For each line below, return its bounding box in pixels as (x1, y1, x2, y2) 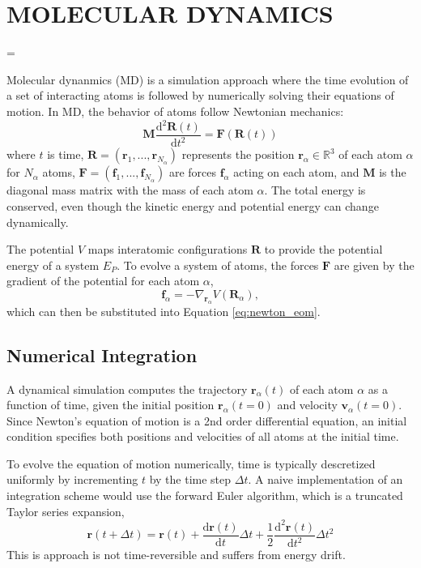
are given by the (334, 256, 415, 273)
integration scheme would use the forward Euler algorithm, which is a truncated (6, 487, 403, 504)
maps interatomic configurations (87, 241, 248, 258)
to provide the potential (264, 241, 383, 258)
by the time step (149, 471, 232, 488)
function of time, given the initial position (6, 396, 215, 413)
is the (379, 164, 406, 181)
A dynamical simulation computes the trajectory (6, 380, 248, 397)
